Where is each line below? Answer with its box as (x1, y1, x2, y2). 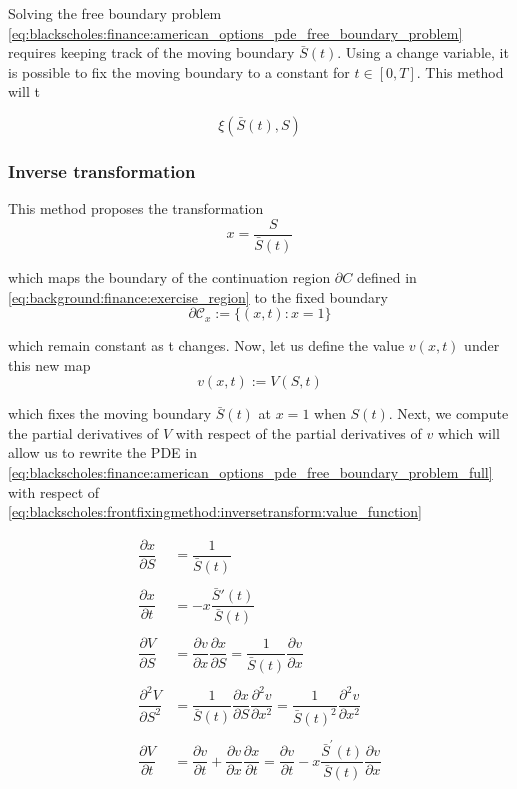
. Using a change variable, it (337, 42, 509, 63)
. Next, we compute (388, 403, 509, 424)
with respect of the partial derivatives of (175, 422, 422, 443)
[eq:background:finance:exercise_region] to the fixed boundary (8, 286, 388, 307)
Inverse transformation (8, 158, 196, 183)
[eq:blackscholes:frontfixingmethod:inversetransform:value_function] (8, 501, 422, 522)
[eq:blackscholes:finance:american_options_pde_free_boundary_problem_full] (8, 462, 493, 483)
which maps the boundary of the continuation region (8, 266, 331, 287)
